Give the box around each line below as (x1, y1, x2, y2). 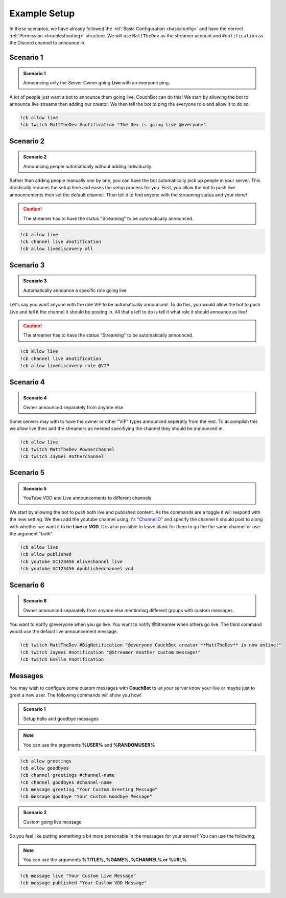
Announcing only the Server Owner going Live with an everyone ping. (23, 80, 170, 86)
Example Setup (9, 8, 75, 19)
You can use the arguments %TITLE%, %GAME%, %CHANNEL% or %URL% (23, 857, 187, 863)
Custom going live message (23, 819, 82, 825)
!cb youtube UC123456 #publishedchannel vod (20, 566, 134, 572)
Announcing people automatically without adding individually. (23, 163, 153, 169)
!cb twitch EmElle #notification (20, 657, 104, 662)
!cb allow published (20, 551, 71, 557)
